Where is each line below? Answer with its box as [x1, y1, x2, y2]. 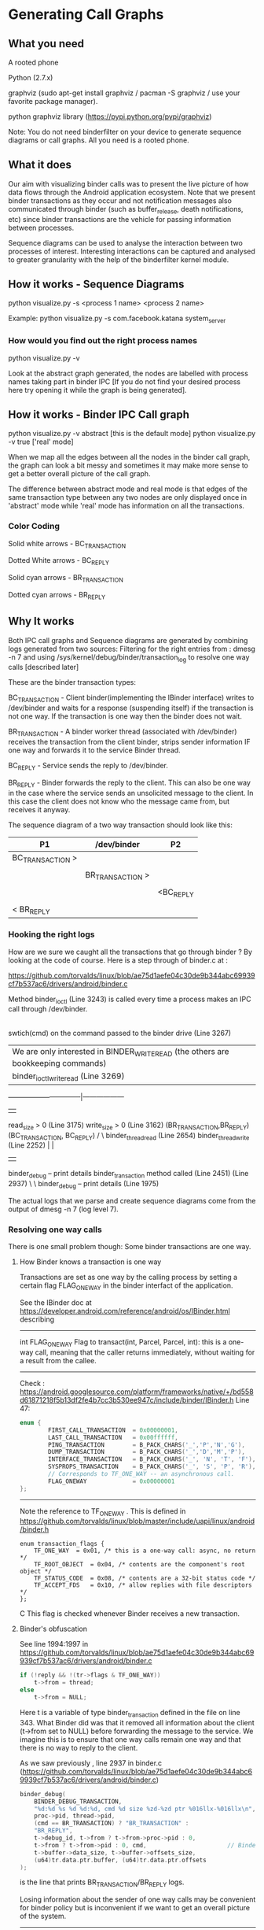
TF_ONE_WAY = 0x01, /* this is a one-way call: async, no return [34, 1547, 256, 1555]
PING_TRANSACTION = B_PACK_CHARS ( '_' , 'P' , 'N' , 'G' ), [48, 1440, 246, 1449]
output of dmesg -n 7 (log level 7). [8, 1204, 119, 1214]
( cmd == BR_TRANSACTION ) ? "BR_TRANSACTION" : [34, 1820, 189, 1828]
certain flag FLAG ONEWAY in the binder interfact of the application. [19, 1281, 233, 1292]
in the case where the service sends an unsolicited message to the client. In [8, 788, 254, 797]
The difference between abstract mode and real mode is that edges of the [8, 484, 247, 494]
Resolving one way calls [8, 1224, 102, 1235]
